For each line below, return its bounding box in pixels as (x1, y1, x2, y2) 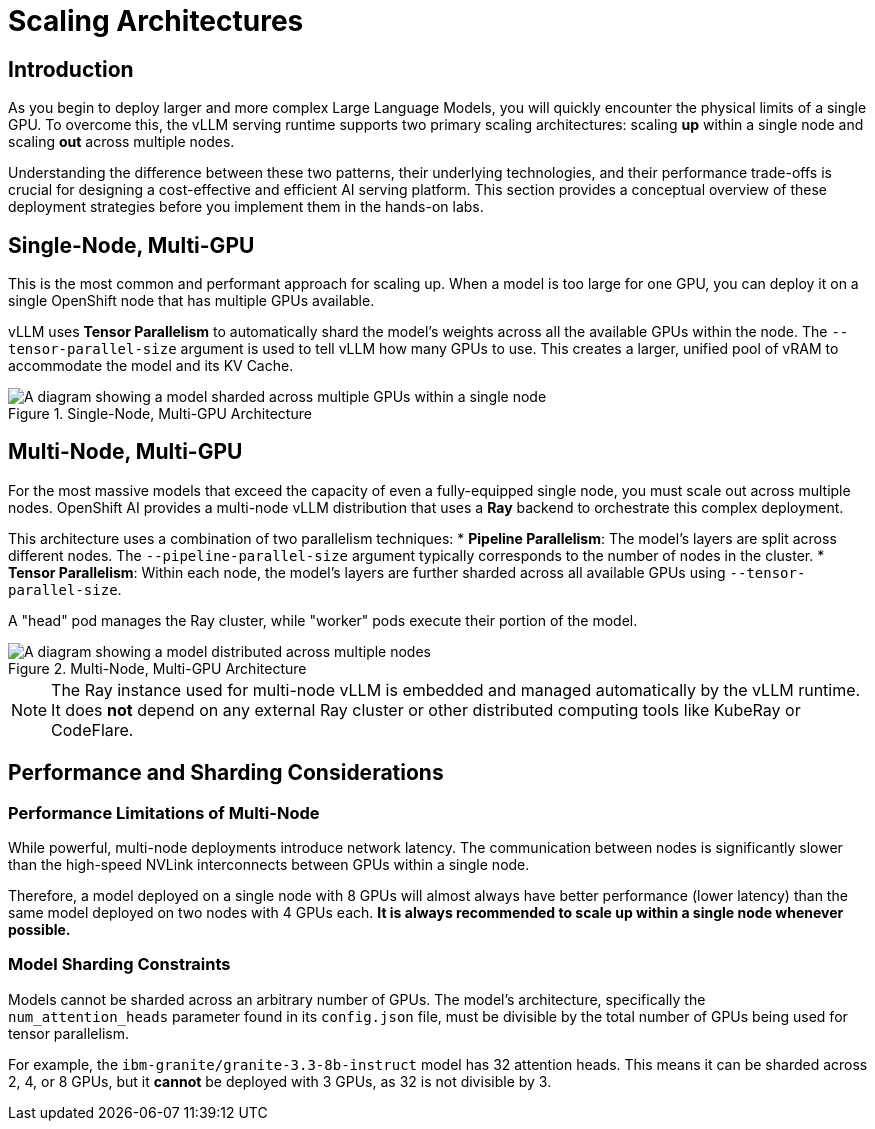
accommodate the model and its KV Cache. (8, 357, 294, 375)
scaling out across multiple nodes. (8, 133, 235, 151)
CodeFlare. (51, 719, 134, 740)
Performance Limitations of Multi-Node (8, 802, 320, 823)
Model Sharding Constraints (8, 954, 231, 975)
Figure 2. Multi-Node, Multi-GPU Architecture (8, 659, 307, 677)
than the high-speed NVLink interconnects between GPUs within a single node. (8, 856, 530, 874)
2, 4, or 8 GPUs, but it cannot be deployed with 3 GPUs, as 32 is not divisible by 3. (8, 1072, 552, 1090)
